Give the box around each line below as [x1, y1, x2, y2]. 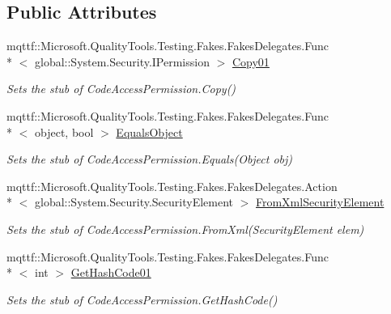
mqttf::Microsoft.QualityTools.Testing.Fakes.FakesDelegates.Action [6, 177, 338, 194]
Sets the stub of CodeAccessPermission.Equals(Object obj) [6, 151, 293, 168]
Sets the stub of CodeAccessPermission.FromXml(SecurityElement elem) [6, 220, 364, 237]
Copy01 [232, 53, 270, 70]
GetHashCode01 [70, 264, 151, 281]
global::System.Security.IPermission [34, 53, 210, 70]
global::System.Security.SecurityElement [34, 193, 233, 210]
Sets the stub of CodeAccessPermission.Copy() [6, 80, 236, 97]
